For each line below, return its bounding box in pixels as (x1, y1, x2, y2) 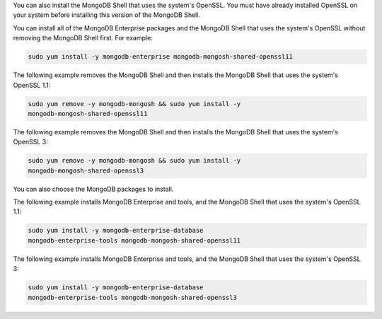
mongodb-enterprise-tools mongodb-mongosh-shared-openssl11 (28, 236, 241, 244)
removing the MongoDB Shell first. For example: (13, 34, 154, 42)
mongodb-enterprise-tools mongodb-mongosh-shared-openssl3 (28, 294, 237, 301)
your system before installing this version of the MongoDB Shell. (13, 11, 201, 19)
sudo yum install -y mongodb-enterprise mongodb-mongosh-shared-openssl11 (28, 53, 294, 61)
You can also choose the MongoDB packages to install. (13, 185, 174, 193)
